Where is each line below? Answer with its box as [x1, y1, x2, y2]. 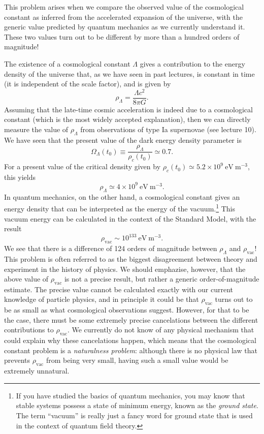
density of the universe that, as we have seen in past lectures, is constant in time [4, 68, 255, 79]
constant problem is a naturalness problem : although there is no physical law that [4, 345, 257, 355]
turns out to [215, 294, 253, 304]
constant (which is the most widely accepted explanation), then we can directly [4, 114, 251, 125]
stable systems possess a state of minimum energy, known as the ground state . [16, 400, 258, 411]
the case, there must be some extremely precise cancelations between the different [4, 314, 258, 325]
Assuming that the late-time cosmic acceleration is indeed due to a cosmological [4, 104, 253, 114]
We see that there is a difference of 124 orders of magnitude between [4, 243, 217, 254]
